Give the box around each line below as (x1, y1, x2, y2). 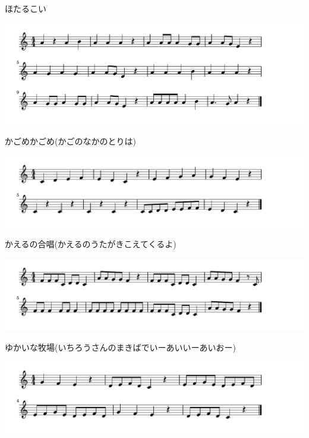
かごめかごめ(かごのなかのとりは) (5, 134, 136, 147)
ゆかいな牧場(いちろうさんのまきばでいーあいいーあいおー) (5, 341, 236, 353)
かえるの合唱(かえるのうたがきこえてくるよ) (5, 238, 176, 250)
